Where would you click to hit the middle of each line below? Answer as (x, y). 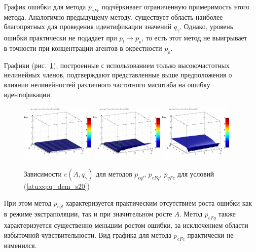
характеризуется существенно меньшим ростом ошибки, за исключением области (126, 225)
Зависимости (43, 174)
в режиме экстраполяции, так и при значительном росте (88, 214)
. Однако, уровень (206, 26)
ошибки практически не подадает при (61, 38)
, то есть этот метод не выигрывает (194, 38)
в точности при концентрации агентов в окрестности (83, 48)
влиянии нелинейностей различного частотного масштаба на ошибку (107, 84)
